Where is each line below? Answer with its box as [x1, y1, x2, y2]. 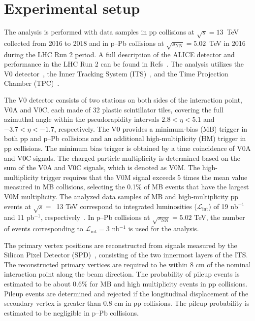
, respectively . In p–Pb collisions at [40, 212, 150, 222]
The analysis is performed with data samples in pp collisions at [4, 27, 194, 37]
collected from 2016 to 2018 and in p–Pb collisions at [4, 37, 164, 48]
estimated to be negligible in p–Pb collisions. [4, 307, 139, 318]
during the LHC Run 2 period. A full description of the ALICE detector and [4, 49, 235, 59]
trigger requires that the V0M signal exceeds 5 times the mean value [41, 172, 248, 182]
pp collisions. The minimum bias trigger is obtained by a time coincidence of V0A [4, 143, 251, 153]
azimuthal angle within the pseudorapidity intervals [4, 114, 159, 124]
